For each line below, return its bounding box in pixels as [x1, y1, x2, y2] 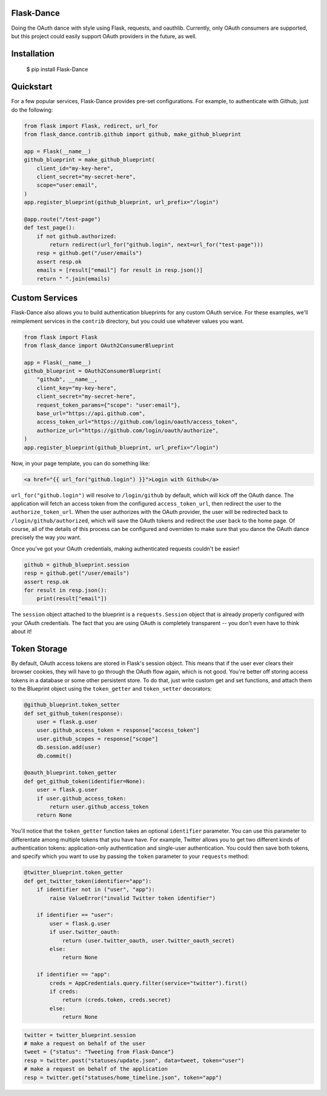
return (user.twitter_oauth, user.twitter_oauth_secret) [62, 937, 235, 944]
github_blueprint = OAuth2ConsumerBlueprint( [24, 368, 162, 374]
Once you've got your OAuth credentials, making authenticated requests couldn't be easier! [11, 545, 240, 552]
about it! [11, 628, 32, 635]
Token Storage [11, 644, 68, 654]
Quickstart [11, 82, 53, 92]
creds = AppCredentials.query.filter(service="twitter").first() [49, 979, 248, 986]
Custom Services [11, 293, 78, 303]
